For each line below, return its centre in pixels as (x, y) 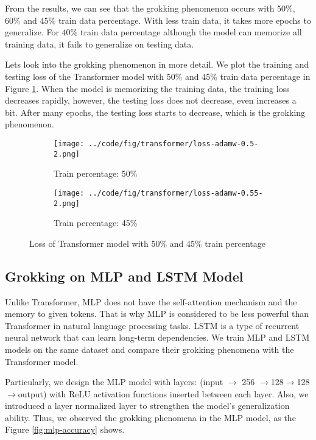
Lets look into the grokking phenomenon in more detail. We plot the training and (157, 64)
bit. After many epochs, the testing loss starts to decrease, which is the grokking (155, 112)
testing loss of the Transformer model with (84, 76)
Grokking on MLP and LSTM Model (124, 276)
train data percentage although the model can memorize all (191, 32)
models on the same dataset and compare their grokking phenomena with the (149, 349)
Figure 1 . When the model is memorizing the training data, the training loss (147, 88)
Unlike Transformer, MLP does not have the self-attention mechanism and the (151, 301)
